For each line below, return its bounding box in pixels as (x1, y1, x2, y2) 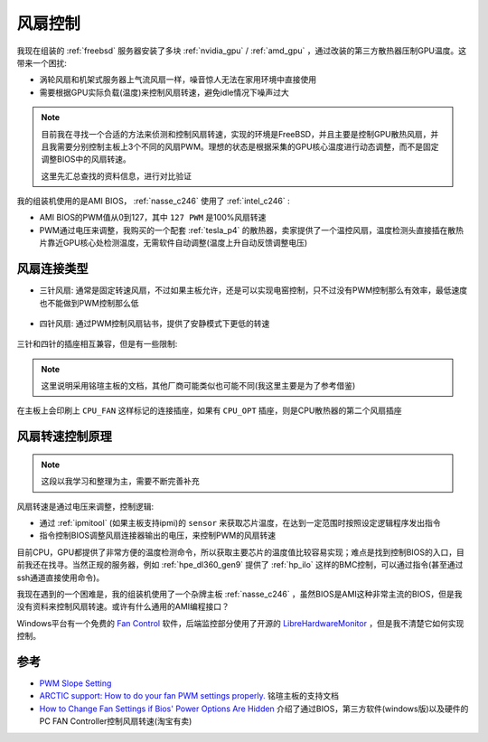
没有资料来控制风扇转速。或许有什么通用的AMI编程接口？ (16, 601, 230, 612)
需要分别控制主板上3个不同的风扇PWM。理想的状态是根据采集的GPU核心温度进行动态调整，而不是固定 (56, 141, 439, 152)
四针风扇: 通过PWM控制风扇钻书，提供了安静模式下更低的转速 (39, 317, 270, 329)
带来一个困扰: (16, 57, 68, 68)
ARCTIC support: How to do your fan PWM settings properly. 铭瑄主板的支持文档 (39, 690, 339, 701)
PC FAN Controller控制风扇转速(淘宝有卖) (39, 716, 192, 727)
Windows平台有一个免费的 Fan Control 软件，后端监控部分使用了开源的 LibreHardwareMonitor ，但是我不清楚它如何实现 (16, 617, 465, 628)
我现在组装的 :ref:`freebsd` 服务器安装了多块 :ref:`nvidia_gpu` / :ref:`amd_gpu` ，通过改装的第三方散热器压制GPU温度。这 (16, 45, 467, 56)
